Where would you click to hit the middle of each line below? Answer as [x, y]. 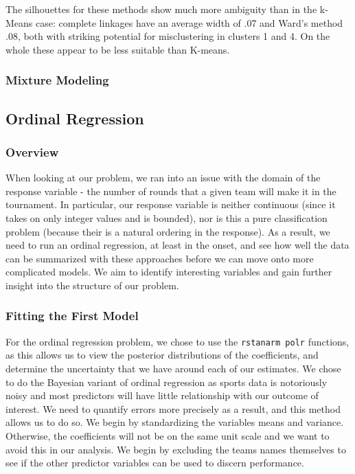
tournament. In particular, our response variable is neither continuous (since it [171, 204]
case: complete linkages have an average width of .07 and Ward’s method [190, 22]
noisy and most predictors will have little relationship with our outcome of [162, 395]
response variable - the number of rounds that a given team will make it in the [171, 191]
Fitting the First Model [72, 316]
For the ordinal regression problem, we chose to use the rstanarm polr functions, [177, 341]
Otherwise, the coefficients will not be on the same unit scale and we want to [168, 436]
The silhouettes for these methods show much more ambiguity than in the [161, 9]
